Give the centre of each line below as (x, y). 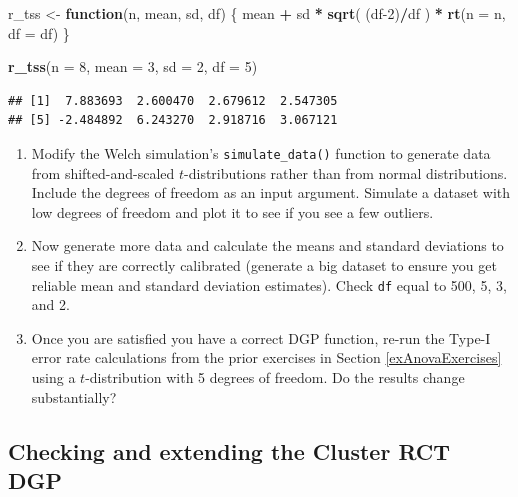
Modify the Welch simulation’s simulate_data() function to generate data (261, 152)
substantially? (74, 396)
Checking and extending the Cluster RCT (229, 450)
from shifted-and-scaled (103, 172)
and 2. (50, 304)
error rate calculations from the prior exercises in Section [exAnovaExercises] (266, 357)
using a (53, 377)
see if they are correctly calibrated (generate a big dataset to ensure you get (264, 265)
